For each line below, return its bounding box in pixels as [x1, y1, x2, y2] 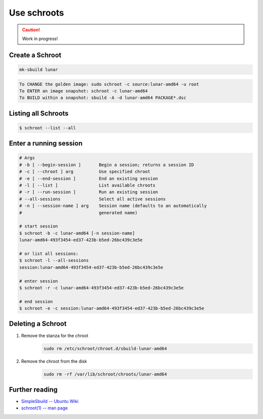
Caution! [22, 27, 40, 33]
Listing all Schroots [9, 109, 69, 117]
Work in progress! [22, 36, 58, 42]
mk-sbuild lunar [19, 66, 58, 72]
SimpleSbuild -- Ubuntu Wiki [21, 398, 79, 404]
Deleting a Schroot [9, 320, 67, 328]
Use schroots [9, 7, 64, 18]
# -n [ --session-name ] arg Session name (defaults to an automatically [19, 203, 207, 209]
